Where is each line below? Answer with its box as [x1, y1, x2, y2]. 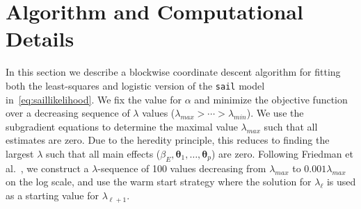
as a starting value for [6, 187, 99, 202]
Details [6, 24, 74, 53]
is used [326, 174, 356, 189]
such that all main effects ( [46, 146, 161, 160]
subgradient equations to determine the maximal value [6, 119, 238, 133]
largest [6, 146, 34, 160]
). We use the [246, 106, 304, 120]
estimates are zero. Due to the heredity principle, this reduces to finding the [6, 133, 330, 147]
